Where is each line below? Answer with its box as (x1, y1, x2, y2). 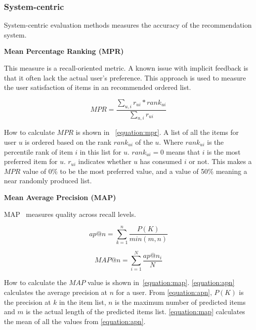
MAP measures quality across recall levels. (4, 208, 136, 219)
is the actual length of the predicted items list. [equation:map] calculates (26, 306, 245, 317)
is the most (207, 146, 241, 157)
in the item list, (59, 296, 106, 307)
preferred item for (4, 156, 58, 166)
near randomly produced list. (4, 175, 92, 186)
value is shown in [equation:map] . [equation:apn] (87, 277, 235, 288)
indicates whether (78, 156, 131, 166)
